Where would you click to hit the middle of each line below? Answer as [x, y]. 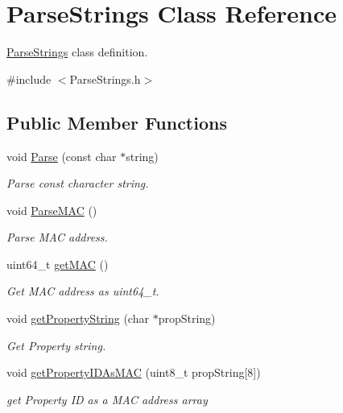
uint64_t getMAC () [58, 264]
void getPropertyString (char [78, 318]
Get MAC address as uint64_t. [83, 291]
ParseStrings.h [105, 78]
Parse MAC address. [57, 237]
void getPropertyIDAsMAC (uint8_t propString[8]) [134, 372]
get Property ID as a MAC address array [107, 399]
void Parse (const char [62, 156]
